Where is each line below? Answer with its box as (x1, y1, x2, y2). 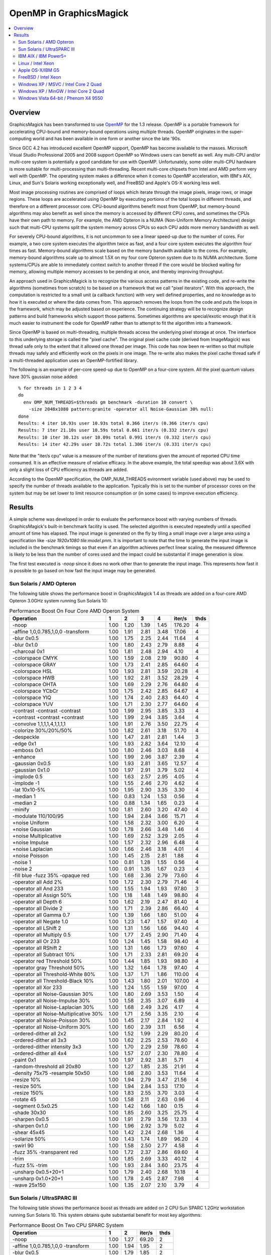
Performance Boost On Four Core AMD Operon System (9, 607, 140, 614)
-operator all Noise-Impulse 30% (12, 997, 90, 1004)
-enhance (12, 754, 36, 761)
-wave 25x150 (12, 1182, 46, 1189)
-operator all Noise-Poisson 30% (12, 1017, 90, 1024)
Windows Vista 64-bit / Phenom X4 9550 (18, 95, 103, 101)
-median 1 (12, 793, 36, 800)
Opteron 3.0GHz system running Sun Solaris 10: (9, 597, 108, 603)
